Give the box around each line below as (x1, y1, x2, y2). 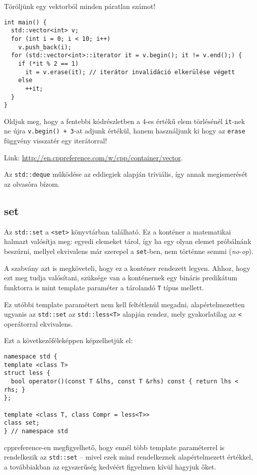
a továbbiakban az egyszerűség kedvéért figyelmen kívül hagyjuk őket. (4, 461, 216, 472)
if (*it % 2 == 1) (18, 60, 79, 67)
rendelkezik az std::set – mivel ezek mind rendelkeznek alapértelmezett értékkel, (4, 452, 253, 462)
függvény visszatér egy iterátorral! (4, 135, 107, 146)
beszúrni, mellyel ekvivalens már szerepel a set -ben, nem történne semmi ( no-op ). (4, 246, 254, 256)
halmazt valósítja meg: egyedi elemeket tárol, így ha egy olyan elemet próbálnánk (4, 236, 252, 246)
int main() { (4, 18, 47, 26)
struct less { (4, 369, 51, 377)
